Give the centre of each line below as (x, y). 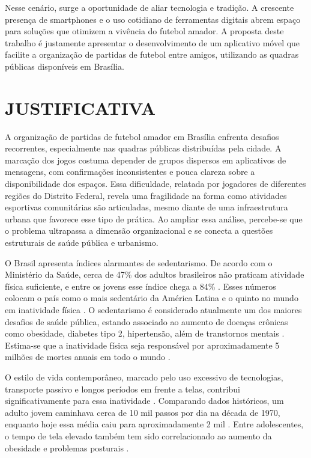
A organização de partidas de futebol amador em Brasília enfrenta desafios (142, 136)
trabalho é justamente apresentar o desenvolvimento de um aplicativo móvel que (152, 42)
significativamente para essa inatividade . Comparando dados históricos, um (144, 401)
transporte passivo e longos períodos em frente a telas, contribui (122, 389)
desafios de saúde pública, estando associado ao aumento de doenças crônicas (146, 321)
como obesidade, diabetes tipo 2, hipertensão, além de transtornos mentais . (145, 333)
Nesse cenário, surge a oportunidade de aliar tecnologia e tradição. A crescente (149, 7)
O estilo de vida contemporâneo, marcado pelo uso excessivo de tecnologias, (144, 377)
